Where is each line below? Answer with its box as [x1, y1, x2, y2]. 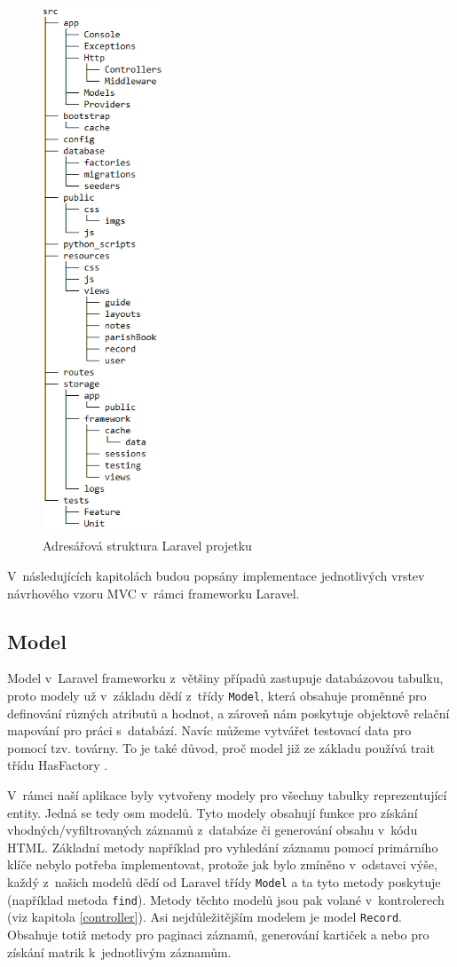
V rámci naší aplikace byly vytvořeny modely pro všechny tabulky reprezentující [7, 786, 447, 805]
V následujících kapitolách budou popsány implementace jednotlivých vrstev [7, 567, 425, 584]
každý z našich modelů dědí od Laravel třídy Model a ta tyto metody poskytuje [7, 872, 441, 891]
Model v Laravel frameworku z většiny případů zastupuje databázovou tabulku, [7, 669, 444, 687]
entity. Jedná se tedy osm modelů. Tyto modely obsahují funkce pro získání [7, 803, 418, 821]
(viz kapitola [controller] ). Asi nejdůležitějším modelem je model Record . [7, 908, 402, 926]
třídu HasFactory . [7, 756, 108, 774]
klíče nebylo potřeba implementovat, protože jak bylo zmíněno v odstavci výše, [7, 855, 437, 874]
